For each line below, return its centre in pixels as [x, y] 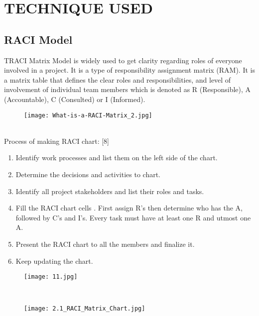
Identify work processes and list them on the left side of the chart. [117, 158]
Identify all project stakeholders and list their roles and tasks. [110, 191]
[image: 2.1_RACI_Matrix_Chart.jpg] [85, 309]
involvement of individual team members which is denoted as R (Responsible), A [128, 89]
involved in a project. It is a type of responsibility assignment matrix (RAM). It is [129, 70]
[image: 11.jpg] [51, 277]
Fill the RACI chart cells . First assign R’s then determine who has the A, [129, 208]
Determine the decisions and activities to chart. [88, 174]
